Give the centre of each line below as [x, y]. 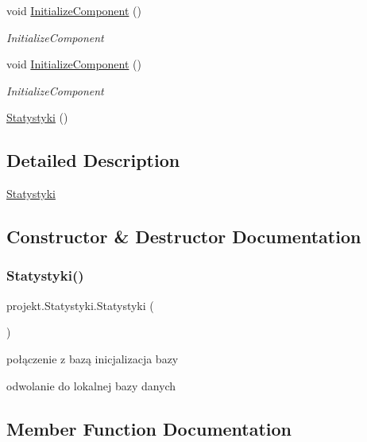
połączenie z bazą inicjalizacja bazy [93, 358]
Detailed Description [93, 160]
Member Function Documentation [149, 428]
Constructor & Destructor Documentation [184, 237]
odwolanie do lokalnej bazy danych [91, 385]
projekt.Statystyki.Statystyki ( [80, 305]
